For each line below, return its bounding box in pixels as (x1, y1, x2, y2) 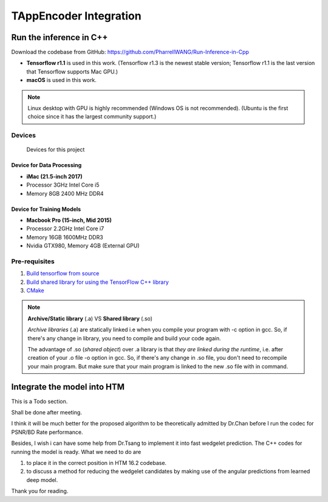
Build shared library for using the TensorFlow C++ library (26, 278, 169, 286)
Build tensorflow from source (26, 270, 100, 277)
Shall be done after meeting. (11, 409, 82, 416)
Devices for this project (26, 146, 85, 153)
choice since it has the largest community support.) (27, 113, 157, 120)
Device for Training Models (11, 205, 81, 213)
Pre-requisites (11, 257, 55, 266)
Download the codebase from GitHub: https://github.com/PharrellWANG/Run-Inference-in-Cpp (11, 49, 249, 56)
